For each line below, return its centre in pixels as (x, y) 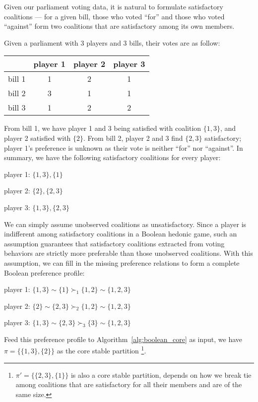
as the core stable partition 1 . (101, 350)
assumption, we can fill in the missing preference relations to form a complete (122, 262)
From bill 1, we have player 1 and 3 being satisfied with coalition (103, 128)
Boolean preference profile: (44, 272)
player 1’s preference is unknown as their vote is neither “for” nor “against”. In (124, 147)
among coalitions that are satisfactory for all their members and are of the (129, 384)
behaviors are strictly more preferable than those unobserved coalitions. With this (129, 253)
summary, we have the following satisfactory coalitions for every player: (112, 157)
